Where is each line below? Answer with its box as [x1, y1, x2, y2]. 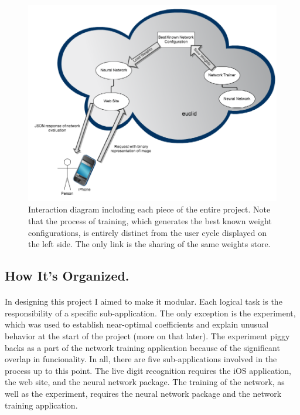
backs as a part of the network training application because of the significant [5, 341, 280, 353]
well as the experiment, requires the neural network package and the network [5, 387, 282, 399]
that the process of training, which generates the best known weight [28, 215, 272, 227]
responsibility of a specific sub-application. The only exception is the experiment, [5, 306, 296, 319]
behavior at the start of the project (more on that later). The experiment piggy [5, 329, 290, 342]
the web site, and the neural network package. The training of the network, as [5, 376, 285, 388]
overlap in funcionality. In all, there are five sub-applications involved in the [5, 353, 277, 365]
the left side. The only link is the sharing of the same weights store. [28, 238, 271, 250]
